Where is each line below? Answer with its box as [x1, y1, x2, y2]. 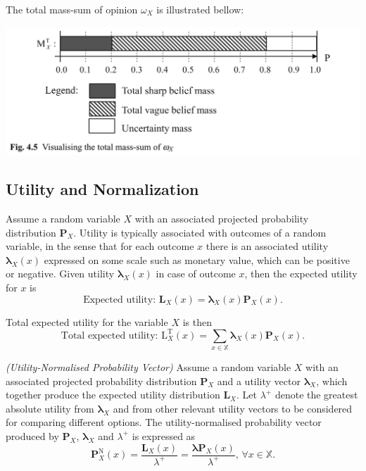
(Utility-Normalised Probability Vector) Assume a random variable [6, 359, 291, 374]
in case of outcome [156, 266, 236, 281]
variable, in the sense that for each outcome [6, 239, 194, 253]
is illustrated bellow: [156, 2, 244, 16]
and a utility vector [217, 373, 301, 388]
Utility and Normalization [6, 178, 199, 200]
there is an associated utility [206, 239, 329, 253]
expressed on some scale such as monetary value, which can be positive [44, 252, 350, 267]
